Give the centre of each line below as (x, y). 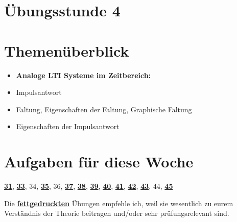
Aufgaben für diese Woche (99, 162)
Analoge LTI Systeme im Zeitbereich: (84, 75)
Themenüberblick (67, 50)
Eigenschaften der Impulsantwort (68, 126)
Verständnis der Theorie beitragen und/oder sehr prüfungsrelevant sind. (117, 213)
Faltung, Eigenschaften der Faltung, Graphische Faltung (104, 109)
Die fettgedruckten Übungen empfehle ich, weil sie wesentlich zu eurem (119, 203)
